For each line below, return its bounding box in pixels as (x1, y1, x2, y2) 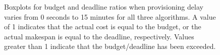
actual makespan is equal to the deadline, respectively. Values (4, 31, 194, 41)
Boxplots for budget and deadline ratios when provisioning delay (4, 2, 203, 12)
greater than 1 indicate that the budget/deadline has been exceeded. (4, 41, 216, 51)
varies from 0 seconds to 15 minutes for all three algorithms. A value (4, 11, 216, 22)
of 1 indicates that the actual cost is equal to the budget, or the (4, 21, 201, 32)
